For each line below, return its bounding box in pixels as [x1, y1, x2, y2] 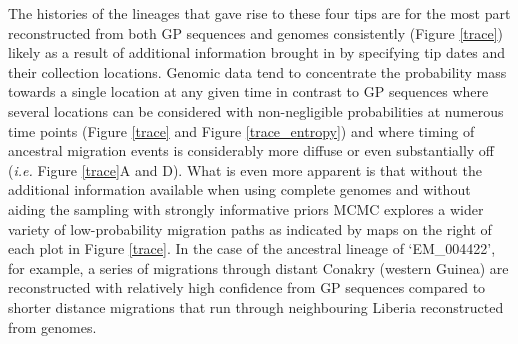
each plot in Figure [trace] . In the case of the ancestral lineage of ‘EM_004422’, [8, 238, 496, 259]
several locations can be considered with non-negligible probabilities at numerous [8, 100, 504, 121]
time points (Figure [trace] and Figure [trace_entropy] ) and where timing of [8, 120, 475, 141]
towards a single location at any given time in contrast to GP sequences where [8, 81, 489, 102]
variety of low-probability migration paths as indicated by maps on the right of [8, 218, 492, 239]
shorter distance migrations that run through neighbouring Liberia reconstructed [8, 296, 504, 317]
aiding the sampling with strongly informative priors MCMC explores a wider [8, 198, 484, 219]
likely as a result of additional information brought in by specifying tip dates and [8, 42, 506, 63]
